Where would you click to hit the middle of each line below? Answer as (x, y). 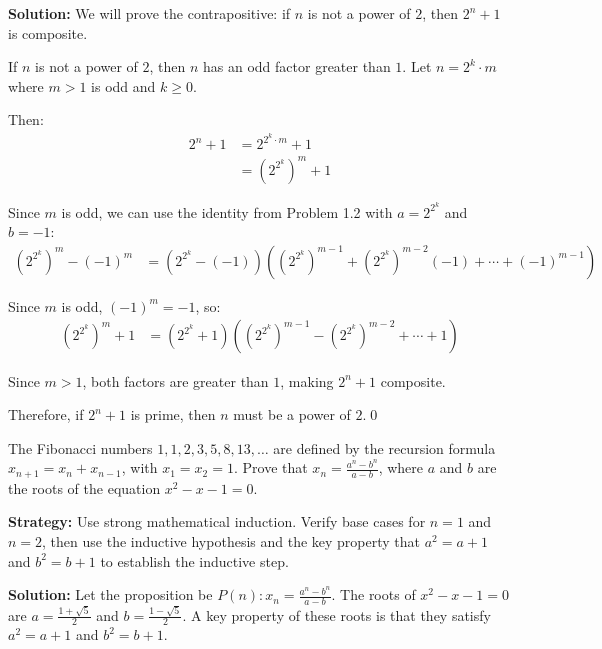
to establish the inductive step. (194, 560)
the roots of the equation (84, 487)
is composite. (48, 32)
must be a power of (292, 414)
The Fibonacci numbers (80, 447)
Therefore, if (46, 414)
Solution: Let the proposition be (110, 594)
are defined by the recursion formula (384, 447)
